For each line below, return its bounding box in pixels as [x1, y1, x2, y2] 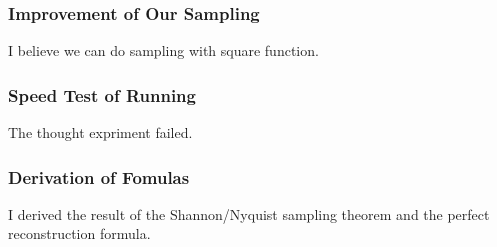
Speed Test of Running [8, 82, 196, 107]
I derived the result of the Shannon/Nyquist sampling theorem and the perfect [8, 203, 490, 224]
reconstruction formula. [8, 223, 151, 244]
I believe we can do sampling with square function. [8, 40, 319, 61]
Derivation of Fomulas [8, 164, 190, 189]
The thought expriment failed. [8, 122, 193, 143]
